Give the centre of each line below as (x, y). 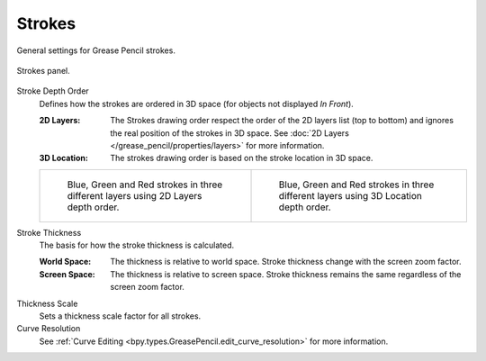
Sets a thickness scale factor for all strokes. (120, 316)
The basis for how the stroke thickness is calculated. (137, 245)
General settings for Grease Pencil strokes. (96, 50)
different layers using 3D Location (351, 195)
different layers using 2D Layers (135, 195)
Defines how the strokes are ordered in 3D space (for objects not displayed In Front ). (197, 104)
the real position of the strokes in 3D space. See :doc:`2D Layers (230, 133)
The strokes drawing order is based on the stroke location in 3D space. (242, 158)
